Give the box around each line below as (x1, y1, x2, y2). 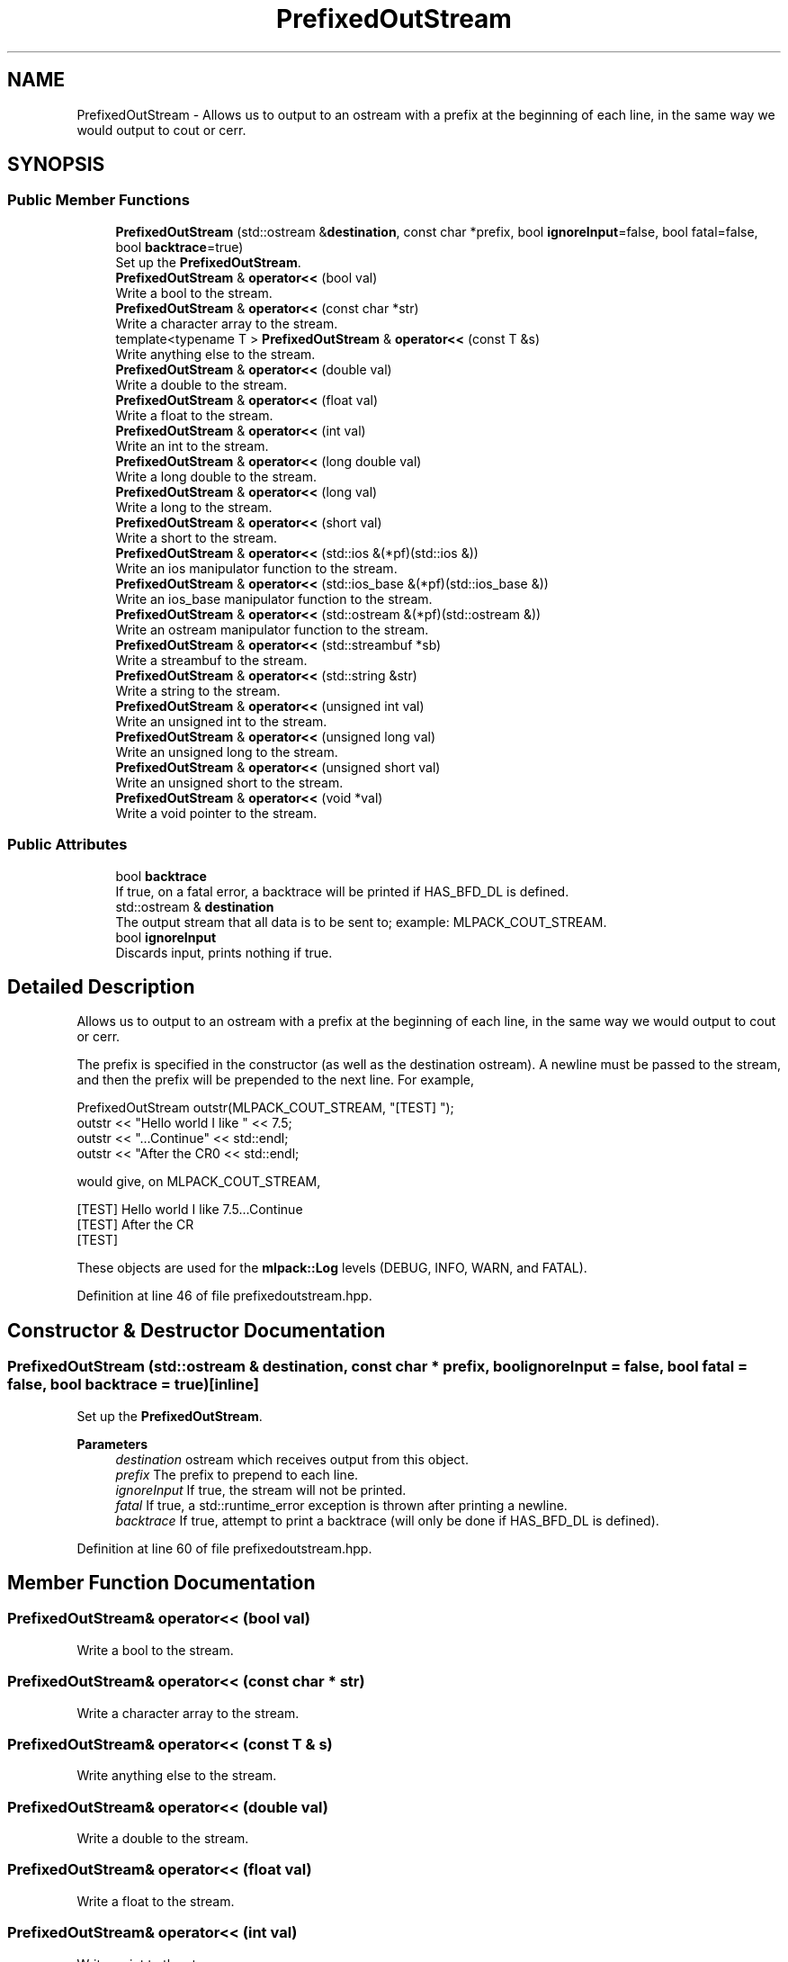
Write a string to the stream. (115, 682, 281, 698)
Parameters (76, 1435, 148, 1452)
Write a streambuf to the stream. (115, 652, 308, 668)
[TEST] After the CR (76, 1217, 194, 1233)
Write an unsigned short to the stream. (115, 774, 344, 790)
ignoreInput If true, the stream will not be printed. (115, 1481, 407, 1498)
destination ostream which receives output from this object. (115, 1451, 469, 1467)
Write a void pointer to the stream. (115, 805, 318, 821)
